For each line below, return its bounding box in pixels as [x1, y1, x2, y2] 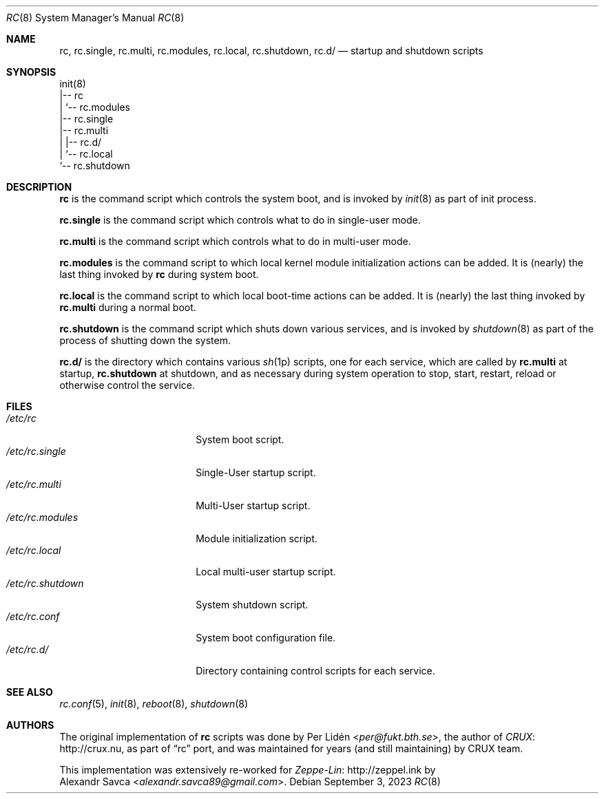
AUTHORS [6, 719, 54, 731]
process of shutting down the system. [59, 334, 231, 346]
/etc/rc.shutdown [6, 577, 84, 589]
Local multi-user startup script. [196, 566, 336, 577]
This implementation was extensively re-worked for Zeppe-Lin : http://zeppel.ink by [59, 764, 436, 776]
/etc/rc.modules [6, 511, 79, 523]
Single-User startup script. [196, 467, 316, 478]
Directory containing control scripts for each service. [196, 665, 435, 677]
